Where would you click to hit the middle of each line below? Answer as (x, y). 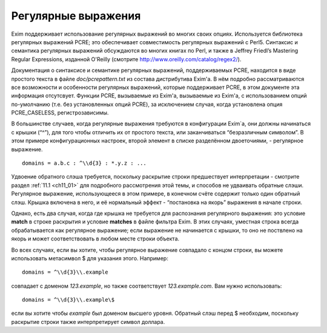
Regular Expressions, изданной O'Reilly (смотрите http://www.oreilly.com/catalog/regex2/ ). (126, 59)
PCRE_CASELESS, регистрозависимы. (60, 113)
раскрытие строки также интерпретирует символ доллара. (88, 321)
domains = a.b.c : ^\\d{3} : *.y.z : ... (84, 163)
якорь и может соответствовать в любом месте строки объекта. (95, 239)
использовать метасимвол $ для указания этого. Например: (90, 258)
